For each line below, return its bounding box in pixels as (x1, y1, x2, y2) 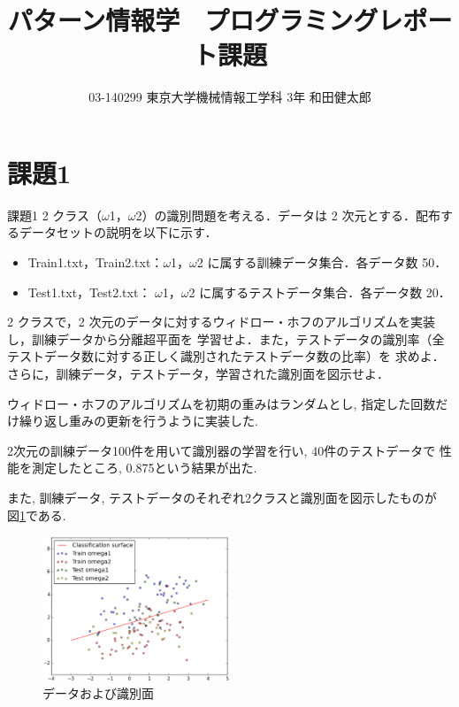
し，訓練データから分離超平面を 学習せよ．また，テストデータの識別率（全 (7, 329, 445, 348)
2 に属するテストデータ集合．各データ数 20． (188, 282, 451, 301)
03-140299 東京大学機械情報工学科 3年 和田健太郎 (88, 88, 371, 106)
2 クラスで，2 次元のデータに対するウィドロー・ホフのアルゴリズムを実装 (7, 312, 436, 331)
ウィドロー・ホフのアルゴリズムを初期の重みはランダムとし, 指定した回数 (7, 394, 436, 412)
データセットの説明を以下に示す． (19, 223, 218, 242)
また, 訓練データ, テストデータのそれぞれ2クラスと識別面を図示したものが (7, 488, 437, 506)
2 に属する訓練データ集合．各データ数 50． (196, 253, 448, 272)
